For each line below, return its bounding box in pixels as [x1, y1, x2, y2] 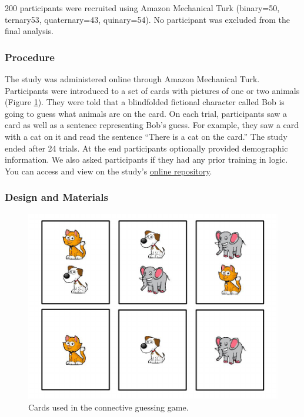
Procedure [5, 49, 55, 64]
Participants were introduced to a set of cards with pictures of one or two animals [5, 84, 300, 96]
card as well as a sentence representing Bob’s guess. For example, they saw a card [5, 119, 299, 131]
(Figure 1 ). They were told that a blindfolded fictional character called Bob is [5, 96, 285, 108]
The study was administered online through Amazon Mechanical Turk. [5, 73, 260, 85]
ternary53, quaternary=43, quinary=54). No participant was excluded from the [5, 13, 290, 25]
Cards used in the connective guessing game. [28, 401, 189, 413]
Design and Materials [5, 190, 108, 204]
